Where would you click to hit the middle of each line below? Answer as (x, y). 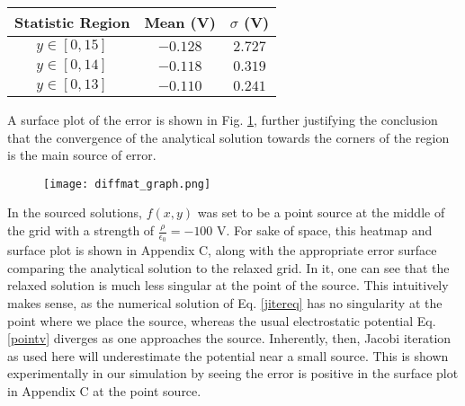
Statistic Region (72, 22)
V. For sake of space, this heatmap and (325, 230)
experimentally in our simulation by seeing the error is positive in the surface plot (233, 373)
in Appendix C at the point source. (104, 391)
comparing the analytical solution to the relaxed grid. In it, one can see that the (228, 267)
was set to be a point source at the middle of (321, 212)
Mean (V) (180, 22)
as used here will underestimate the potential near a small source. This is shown (228, 355)
